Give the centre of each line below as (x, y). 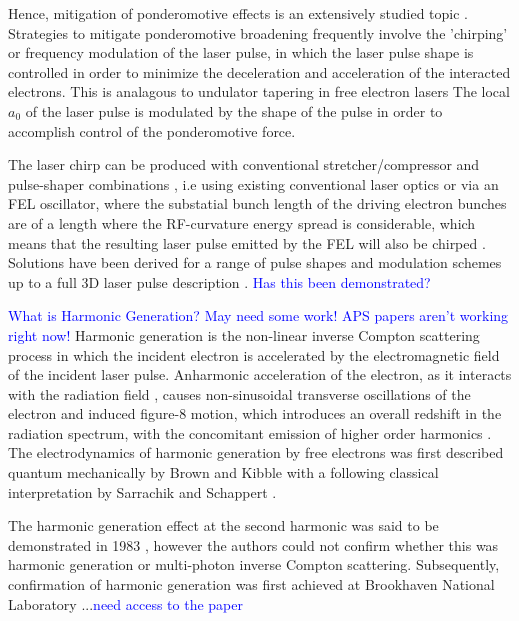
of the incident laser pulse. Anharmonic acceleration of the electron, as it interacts (260, 374)
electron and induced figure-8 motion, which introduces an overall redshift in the (255, 413)
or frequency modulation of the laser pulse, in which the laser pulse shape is (241, 52)
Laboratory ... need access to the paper (125, 603)
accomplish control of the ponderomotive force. (152, 130)
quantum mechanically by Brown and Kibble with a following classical (223, 472)
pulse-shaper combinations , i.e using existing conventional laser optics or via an (253, 183)
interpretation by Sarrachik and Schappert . (142, 491)
